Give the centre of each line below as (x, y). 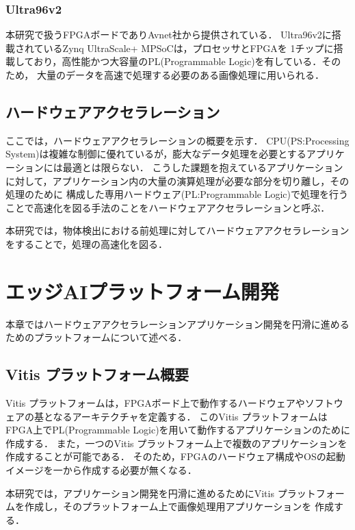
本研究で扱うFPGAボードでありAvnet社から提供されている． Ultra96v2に (169, 35)
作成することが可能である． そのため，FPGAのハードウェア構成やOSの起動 (175, 456)
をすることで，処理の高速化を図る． (87, 243)
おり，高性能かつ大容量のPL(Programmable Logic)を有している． (178, 61)
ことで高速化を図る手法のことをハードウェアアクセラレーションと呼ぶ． (168, 207)
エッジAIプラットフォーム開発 (142, 291)
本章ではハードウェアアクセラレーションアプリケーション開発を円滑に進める (177, 324)
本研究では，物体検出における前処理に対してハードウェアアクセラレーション (177, 230)
